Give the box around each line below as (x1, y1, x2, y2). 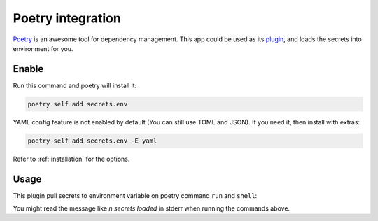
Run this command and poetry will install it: (13, 81, 137, 90)
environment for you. (13, 44, 73, 52)
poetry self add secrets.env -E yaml (27, 136, 157, 145)
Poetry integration (13, 10, 122, 26)
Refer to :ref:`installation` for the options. (13, 155, 130, 163)
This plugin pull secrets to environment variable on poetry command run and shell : (13, 191, 258, 199)
